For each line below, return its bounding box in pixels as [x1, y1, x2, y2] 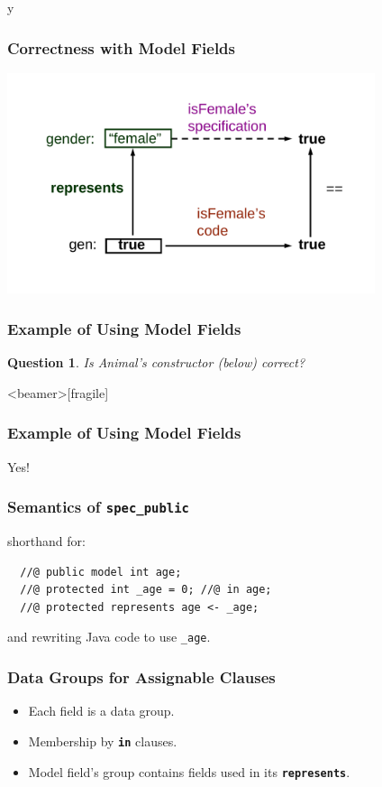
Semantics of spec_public [7, 495, 189, 518]
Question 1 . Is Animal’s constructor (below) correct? [7, 353, 305, 372]
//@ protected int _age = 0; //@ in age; [20, 583, 272, 597]
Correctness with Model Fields [7, 36, 235, 59]
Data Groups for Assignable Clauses [7, 666, 276, 688]
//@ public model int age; [20, 565, 182, 579]
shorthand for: [7, 532, 86, 551]
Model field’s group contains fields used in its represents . [28, 762, 350, 781]
